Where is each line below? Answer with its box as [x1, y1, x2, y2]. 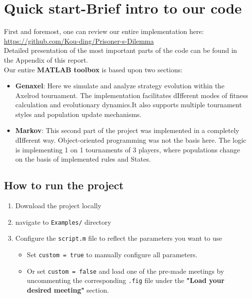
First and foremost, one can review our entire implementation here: [4, 26, 204, 36]
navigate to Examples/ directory [15, 216, 111, 227]
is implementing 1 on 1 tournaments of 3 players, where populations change [15, 144, 240, 154]
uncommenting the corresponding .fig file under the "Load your [27, 275, 225, 285]
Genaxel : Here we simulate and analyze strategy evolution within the [15, 81, 225, 91]
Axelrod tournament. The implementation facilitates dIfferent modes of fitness [15, 90, 248, 100]
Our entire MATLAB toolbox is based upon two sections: [4, 64, 183, 74]
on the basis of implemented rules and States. [15, 154, 151, 164]
